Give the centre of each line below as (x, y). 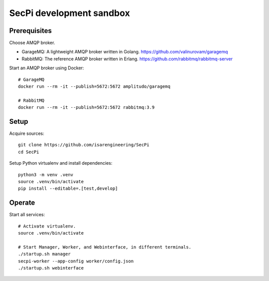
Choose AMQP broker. (32, 43)
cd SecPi (29, 152)
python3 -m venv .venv (46, 174)
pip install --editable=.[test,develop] (68, 189)
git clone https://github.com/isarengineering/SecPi (84, 145)
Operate (22, 203)
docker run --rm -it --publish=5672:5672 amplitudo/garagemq (94, 87)
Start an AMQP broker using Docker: (47, 68)
